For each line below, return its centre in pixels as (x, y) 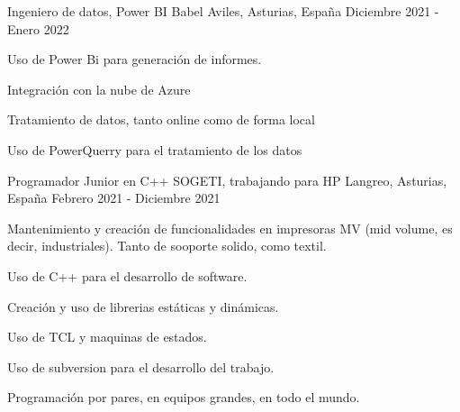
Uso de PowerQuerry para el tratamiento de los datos (155, 149)
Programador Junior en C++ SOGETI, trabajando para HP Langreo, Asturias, (227, 180)
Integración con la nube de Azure (99, 89)
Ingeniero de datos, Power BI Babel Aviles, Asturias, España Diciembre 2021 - (223, 11)
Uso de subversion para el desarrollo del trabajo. (141, 366)
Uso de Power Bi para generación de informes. (135, 59)
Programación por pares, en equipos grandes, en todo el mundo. (184, 397)
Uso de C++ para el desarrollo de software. (127, 275)
